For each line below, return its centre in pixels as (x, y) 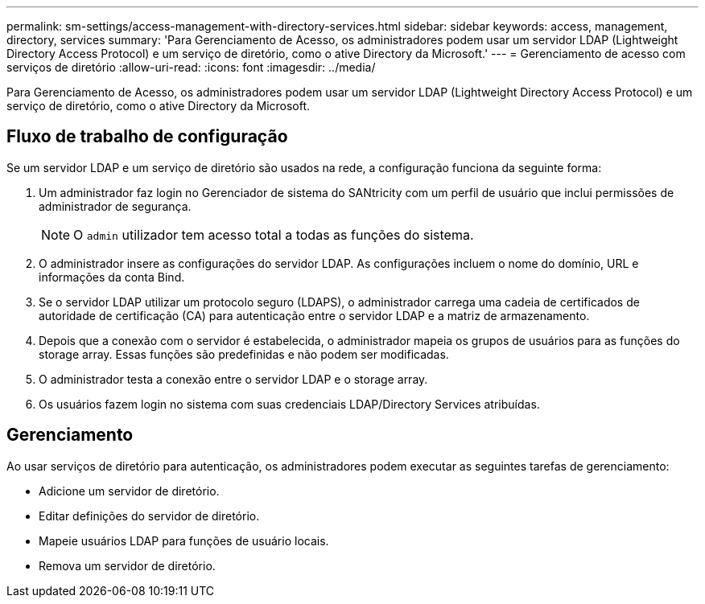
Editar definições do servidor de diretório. (149, 516)
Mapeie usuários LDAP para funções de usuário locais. (184, 540)
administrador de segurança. (115, 206)
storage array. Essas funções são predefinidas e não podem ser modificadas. (244, 354)
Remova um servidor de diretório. (127, 565)
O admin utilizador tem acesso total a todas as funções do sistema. (274, 234)
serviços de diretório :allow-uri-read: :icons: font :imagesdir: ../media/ (191, 67)
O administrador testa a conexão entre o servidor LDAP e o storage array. (233, 379)
